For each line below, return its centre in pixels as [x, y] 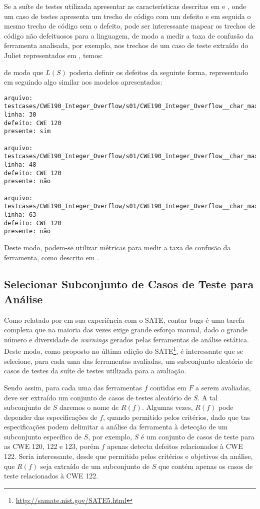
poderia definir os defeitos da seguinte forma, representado [159, 72]
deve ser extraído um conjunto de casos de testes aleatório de [98, 397]
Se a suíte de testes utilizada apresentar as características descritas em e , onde [125, 6]
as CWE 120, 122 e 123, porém [52, 446]
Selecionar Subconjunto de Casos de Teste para [129, 284]
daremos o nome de [89, 407]
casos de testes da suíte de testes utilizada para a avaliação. [95, 371]
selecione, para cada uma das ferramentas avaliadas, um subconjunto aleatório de [128, 361]
